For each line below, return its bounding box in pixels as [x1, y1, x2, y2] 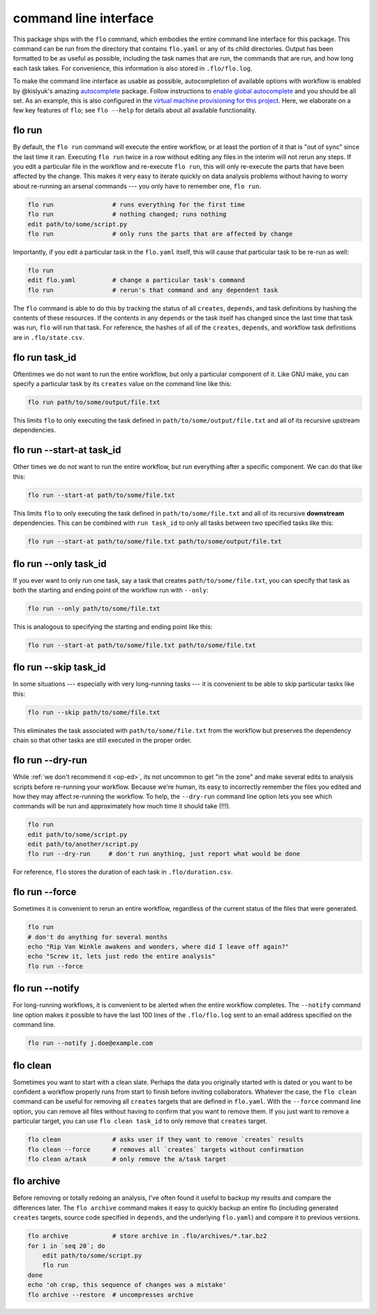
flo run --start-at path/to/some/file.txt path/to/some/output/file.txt [27, 537, 282, 546]
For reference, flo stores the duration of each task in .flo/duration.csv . [13, 868, 233, 876]
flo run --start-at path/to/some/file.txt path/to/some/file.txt [27, 641, 256, 649]
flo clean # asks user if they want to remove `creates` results [27, 1136, 304, 1144]
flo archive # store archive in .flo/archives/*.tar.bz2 [27, 1232, 267, 1240]
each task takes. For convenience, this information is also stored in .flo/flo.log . [13, 64, 253, 73]
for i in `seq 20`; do [27, 1242, 105, 1249]
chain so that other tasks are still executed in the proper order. [13, 736, 192, 745]
